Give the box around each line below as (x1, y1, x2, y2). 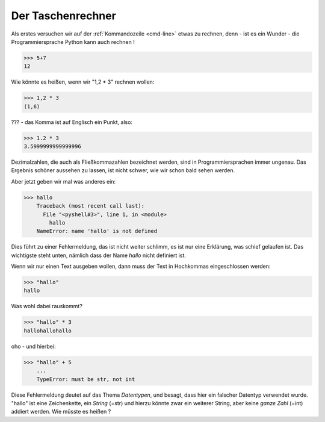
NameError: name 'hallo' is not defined (36, 228, 158, 235)
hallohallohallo (23, 327, 72, 334)
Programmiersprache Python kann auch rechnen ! (11, 38, 135, 45)
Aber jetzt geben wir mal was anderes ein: (11, 178, 116, 185)
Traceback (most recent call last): (36, 202, 144, 209)
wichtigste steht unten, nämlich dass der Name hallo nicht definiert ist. (11, 252, 187, 259)
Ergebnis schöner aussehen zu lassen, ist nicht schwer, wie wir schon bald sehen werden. (11, 167, 235, 174)
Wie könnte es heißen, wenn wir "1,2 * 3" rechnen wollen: (11, 78, 155, 85)
